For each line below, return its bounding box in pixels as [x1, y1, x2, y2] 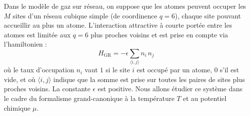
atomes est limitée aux [4, 29, 71, 39]
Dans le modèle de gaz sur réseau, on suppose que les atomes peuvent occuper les [4, 1, 246, 11]
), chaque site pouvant [175, 10, 241, 20]
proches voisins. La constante [4, 83, 91, 94]
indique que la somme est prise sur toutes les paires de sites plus [53, 74, 245, 84]
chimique [4, 102, 31, 113]
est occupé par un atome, [136, 65, 212, 75]
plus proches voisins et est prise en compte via [90, 29, 228, 39]
